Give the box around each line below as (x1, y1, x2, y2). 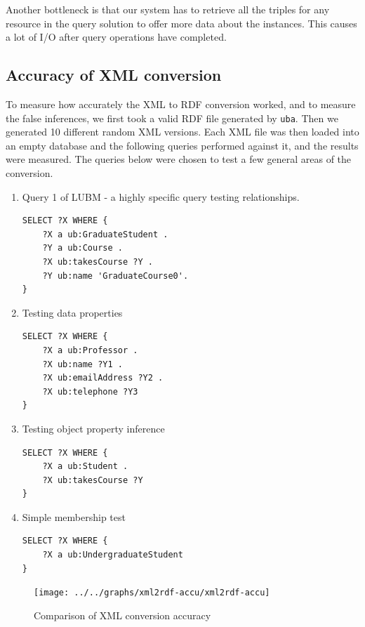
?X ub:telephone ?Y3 (42, 386, 138, 397)
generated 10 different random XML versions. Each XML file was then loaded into (6, 124, 359, 139)
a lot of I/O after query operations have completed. (6, 29, 227, 44)
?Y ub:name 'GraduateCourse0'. (42, 270, 189, 281)
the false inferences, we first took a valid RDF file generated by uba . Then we (6, 110, 338, 125)
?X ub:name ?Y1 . (42, 359, 123, 369)
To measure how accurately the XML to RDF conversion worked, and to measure (6, 96, 356, 111)
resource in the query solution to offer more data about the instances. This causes (6, 15, 357, 30)
